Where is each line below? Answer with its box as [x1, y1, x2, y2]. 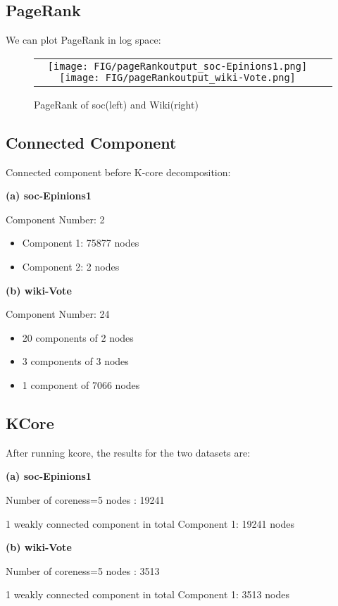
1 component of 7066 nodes [22, 377, 140, 392]
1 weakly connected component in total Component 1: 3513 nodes [6, 587, 289, 602]
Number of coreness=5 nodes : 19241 [6, 492, 165, 507]
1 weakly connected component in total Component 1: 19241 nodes [6, 516, 294, 531]
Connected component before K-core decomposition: [6, 164, 231, 179]
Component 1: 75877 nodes [22, 235, 139, 250]
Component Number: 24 [6, 307, 110, 321]
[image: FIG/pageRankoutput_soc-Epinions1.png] [47, 60, 308, 72]
